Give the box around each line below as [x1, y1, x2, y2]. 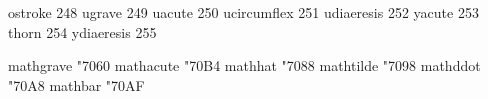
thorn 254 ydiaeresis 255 [8, 21, 157, 42]
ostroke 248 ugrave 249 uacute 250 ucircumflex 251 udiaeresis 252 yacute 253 [8, 2, 479, 22]
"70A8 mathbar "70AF [8, 74, 145, 95]
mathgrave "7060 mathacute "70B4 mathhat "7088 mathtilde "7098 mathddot [8, 55, 481, 76]
